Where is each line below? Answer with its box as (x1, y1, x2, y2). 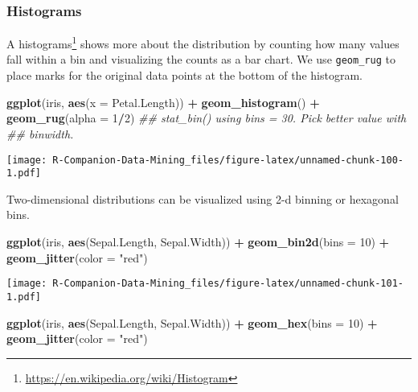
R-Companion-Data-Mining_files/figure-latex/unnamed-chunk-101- (52, 278, 404, 290)
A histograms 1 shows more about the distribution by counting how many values (6, 33, 400, 52)
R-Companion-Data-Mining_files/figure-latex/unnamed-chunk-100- (52, 154, 404, 166)
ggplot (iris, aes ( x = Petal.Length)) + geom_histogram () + (6, 93, 320, 110)
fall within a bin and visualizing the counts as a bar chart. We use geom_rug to (6, 51, 395, 68)
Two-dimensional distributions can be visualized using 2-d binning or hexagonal (6, 190, 399, 207)
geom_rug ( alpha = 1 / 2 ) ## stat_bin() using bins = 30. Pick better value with (6, 109, 407, 126)
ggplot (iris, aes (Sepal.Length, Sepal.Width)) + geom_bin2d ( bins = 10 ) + (6, 233, 390, 250)
